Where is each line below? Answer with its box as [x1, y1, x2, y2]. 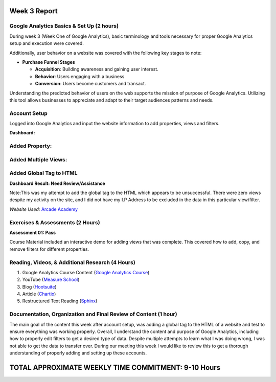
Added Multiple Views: [9, 156, 67, 163]
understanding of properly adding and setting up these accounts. [9, 350, 147, 356]
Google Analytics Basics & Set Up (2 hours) [9, 22, 119, 30]
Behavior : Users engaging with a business [35, 73, 125, 79]
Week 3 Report [9, 7, 58, 15]
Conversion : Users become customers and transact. [35, 81, 146, 87]
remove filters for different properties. [9, 246, 89, 252]
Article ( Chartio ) [22, 291, 56, 297]
